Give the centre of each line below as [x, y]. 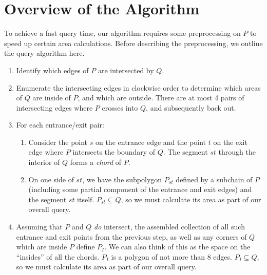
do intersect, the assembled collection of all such [169, 227]
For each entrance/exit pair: [60, 125]
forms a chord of [96, 162]
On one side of [51, 179]
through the [237, 152]
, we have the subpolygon [122, 179]
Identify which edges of [52, 70]
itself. [86, 199]
